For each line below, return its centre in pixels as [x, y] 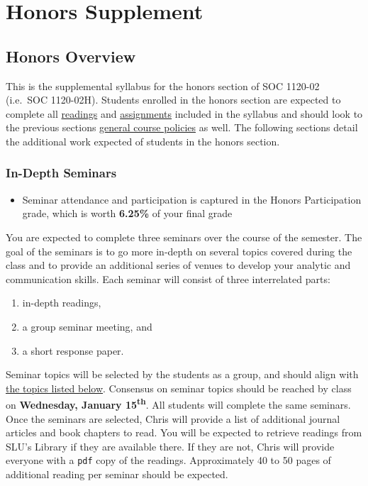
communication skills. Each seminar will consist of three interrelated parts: [168, 278]
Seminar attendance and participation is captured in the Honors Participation [192, 199]
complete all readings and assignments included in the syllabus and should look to [184, 113]
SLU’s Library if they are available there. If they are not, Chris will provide [170, 446]
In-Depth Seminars [61, 173]
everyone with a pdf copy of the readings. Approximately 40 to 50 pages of [168, 460]
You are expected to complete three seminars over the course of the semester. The [184, 237]
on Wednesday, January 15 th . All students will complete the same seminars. [178, 403]
